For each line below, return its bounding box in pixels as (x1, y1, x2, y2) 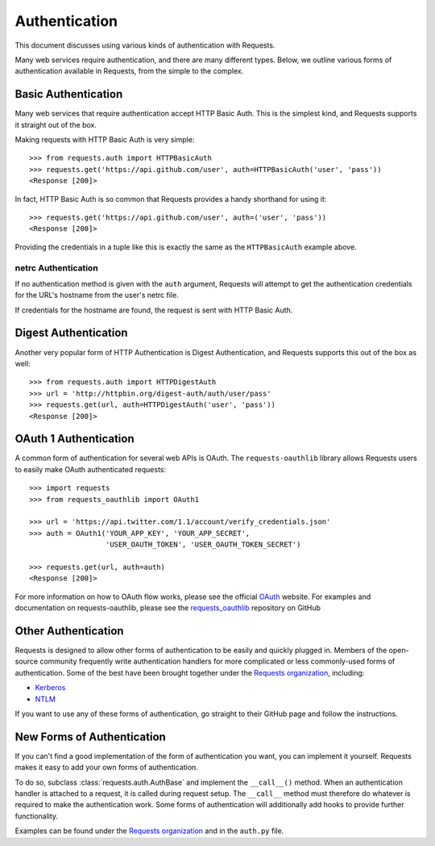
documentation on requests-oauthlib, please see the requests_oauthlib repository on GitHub (14, 603, 321, 613)
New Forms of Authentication (14, 730, 167, 743)
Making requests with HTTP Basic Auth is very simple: (14, 135, 195, 144)
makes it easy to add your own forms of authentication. (14, 763, 199, 773)
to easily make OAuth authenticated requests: (14, 464, 167, 474)
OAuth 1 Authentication (14, 432, 135, 446)
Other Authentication (14, 624, 124, 638)
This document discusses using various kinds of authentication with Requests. (14, 40, 275, 50)
